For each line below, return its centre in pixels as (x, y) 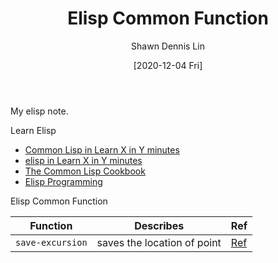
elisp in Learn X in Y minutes (83, 160)
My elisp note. (39, 111)
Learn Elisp (33, 130)
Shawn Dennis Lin (168, 46)
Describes (159, 225)
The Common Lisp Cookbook (85, 171)
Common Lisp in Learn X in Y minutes (102, 149)
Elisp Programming (63, 181)
